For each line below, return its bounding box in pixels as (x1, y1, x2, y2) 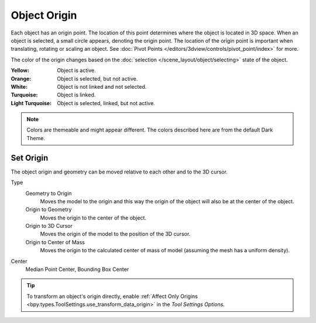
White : (11, 83, 28, 90)
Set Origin (11, 152, 49, 163)
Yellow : (11, 67, 29, 74)
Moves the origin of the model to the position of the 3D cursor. (40, 231, 191, 238)
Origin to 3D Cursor (25, 223, 73, 230)
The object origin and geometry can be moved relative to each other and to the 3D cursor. (11, 168, 228, 175)
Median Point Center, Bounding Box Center (25, 266, 129, 273)
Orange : (11, 75, 32, 82)
